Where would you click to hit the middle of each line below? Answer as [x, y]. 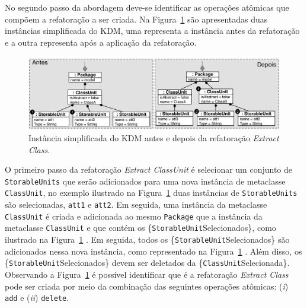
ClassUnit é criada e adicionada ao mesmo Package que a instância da [134, 216]
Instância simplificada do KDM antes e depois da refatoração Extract [154, 137]
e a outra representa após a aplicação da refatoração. [101, 42]
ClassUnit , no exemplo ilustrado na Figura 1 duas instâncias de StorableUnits [151, 193]
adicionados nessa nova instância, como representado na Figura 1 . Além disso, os [153, 251]
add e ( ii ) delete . [37, 298]
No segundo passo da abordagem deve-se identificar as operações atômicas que [147, 7]
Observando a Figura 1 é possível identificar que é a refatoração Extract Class [147, 274]
